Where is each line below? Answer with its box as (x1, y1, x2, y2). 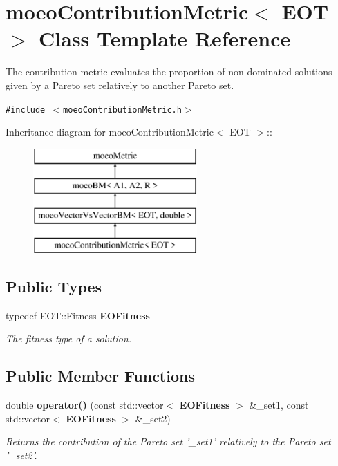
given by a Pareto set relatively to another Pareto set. (6, 77, 234, 92)
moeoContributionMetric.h (63, 104, 182, 115)
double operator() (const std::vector (6, 398, 164, 412)
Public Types (6, 275, 102, 297)
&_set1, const (249, 398, 309, 412)
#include (6, 104, 46, 115)
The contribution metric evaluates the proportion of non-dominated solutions (6, 64, 332, 79)
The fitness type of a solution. (6, 331, 132, 346)
